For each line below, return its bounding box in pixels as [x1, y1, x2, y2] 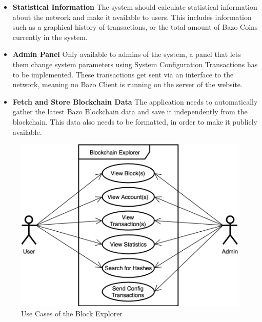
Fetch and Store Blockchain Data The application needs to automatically [12, 96, 258, 107]
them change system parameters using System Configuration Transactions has [12, 58, 258, 69]
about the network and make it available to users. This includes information [12, 11, 252, 22]
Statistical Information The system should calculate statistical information [12, 2, 257, 12]
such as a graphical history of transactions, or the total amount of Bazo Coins [12, 22, 258, 32]
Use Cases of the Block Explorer [21, 308, 123, 318]
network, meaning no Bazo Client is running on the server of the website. [12, 79, 243, 90]
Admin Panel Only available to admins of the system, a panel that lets [12, 49, 241, 59]
